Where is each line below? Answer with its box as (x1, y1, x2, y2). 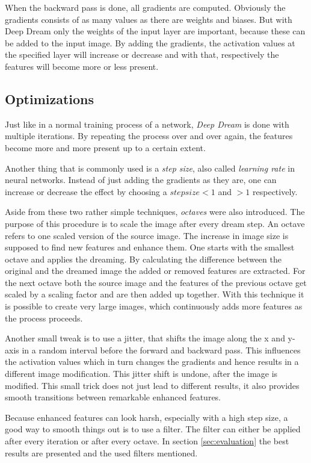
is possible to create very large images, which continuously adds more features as (5, 300, 303, 312)
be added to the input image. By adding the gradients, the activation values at (5, 36, 295, 49)
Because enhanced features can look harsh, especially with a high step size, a (5, 411, 288, 423)
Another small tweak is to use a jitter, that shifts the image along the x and (5, 332, 285, 344)
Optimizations (5, 89, 94, 108)
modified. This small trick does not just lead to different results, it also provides (5, 379, 300, 391)
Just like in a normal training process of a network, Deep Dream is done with (5, 117, 289, 130)
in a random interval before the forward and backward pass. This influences (22, 343, 301, 356)
